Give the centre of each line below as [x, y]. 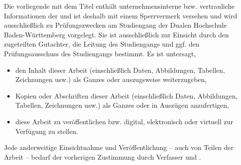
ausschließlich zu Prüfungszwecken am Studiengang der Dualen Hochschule [115, 25]
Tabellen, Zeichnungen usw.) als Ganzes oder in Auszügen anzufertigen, [122, 105]
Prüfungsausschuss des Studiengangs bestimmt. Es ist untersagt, [100, 53]
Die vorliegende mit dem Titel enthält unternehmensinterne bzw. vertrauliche [119, 6]
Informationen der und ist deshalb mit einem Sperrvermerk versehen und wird [120, 15]
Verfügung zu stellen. [47, 131]
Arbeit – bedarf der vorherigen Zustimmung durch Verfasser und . [102, 157]
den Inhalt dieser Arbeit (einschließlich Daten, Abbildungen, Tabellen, [120, 70]
